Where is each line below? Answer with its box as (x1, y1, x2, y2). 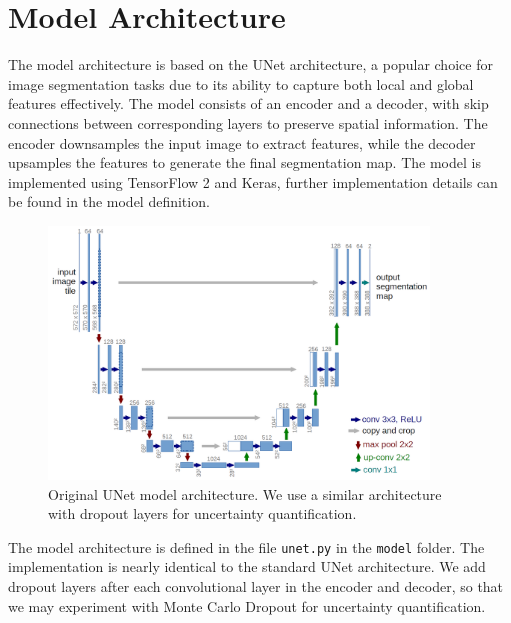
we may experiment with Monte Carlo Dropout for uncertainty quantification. (8, 595, 486, 616)
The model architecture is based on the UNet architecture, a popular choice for (8, 54, 493, 75)
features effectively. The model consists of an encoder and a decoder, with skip (8, 93, 489, 114)
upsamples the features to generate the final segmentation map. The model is (8, 152, 481, 173)
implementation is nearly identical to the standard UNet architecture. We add (8, 556, 486, 577)
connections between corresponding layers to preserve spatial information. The (8, 112, 488, 133)
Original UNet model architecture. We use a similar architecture (48, 483, 442, 504)
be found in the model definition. (8, 191, 210, 212)
